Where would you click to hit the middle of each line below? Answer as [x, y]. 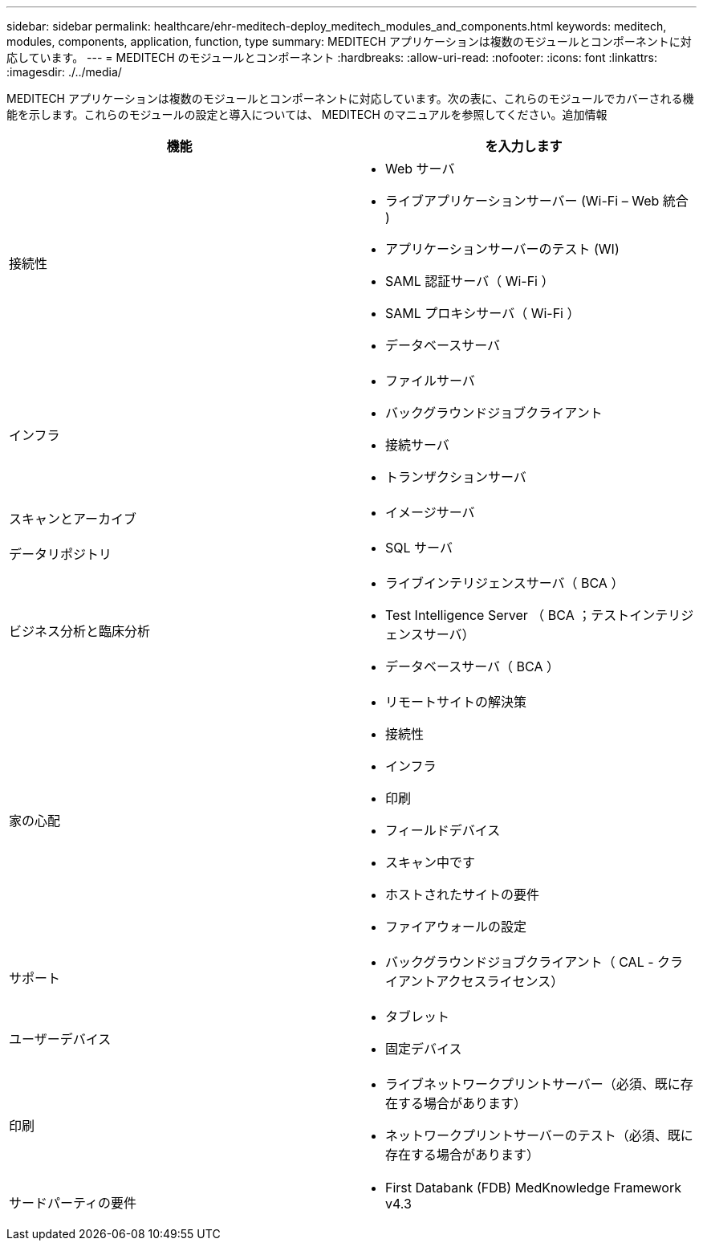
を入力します [524, 146]
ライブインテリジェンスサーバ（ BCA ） [505, 583]
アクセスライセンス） [500, 981]
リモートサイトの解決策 [456, 702]
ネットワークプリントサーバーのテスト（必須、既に [539, 1135]
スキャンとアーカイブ [73, 519]
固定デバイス [424, 1049]
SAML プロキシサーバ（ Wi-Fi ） [483, 313]
